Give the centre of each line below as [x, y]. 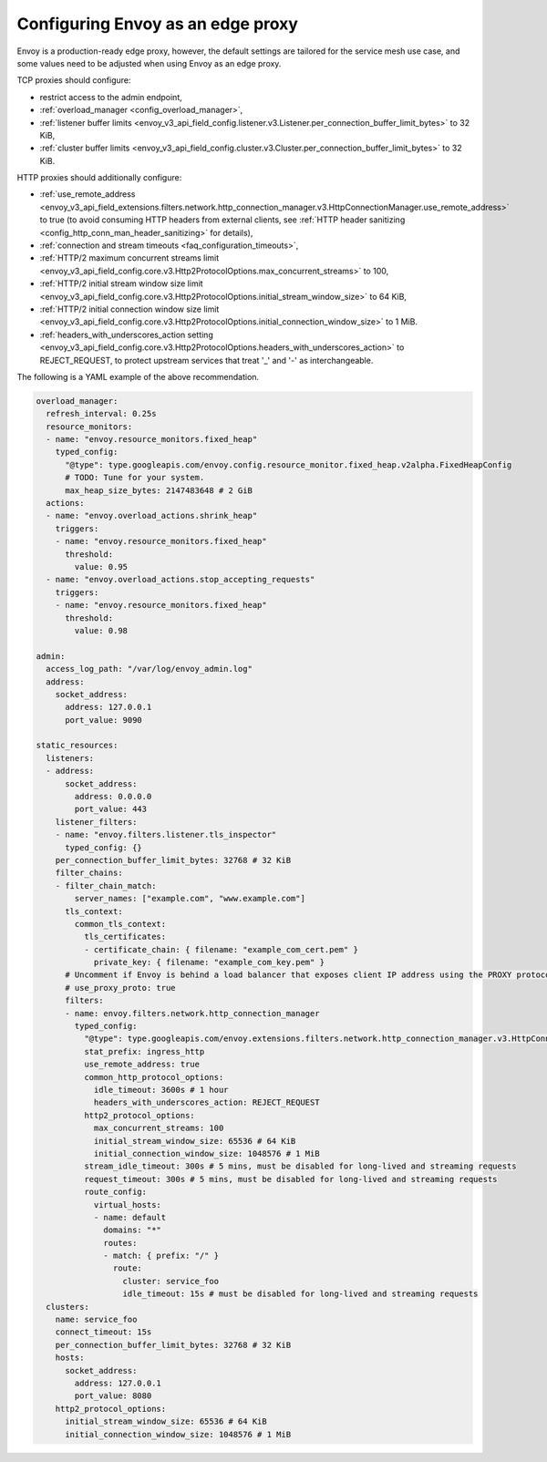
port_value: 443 [111, 809]
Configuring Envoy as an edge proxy [157, 24]
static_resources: [77, 746]
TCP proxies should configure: [74, 80]
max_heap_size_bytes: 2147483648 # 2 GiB [159, 490]
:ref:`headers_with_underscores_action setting [126, 335]
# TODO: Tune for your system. [135, 478]
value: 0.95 [101, 566]
